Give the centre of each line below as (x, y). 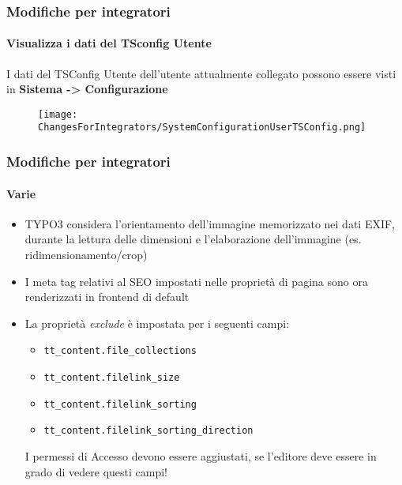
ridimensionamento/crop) (86, 254)
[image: (58, 114)
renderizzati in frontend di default (107, 297)
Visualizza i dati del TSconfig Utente (109, 43)
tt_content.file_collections (120, 351)
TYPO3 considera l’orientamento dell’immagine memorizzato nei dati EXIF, (210, 223)
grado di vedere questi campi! (96, 471)
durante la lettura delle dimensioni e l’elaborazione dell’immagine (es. (193, 239)
